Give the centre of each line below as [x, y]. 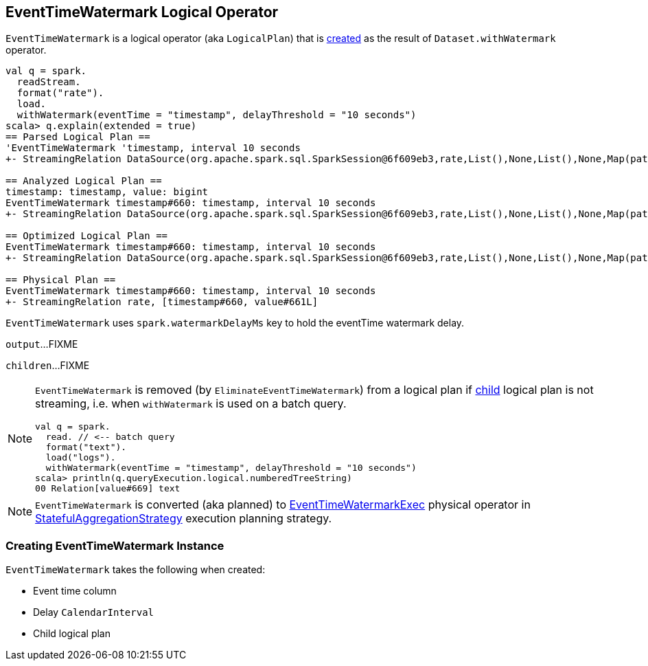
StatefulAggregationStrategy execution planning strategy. [184, 519]
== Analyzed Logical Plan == [84, 181]
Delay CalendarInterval [93, 612]
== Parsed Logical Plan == [78, 137]
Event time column [75, 591]
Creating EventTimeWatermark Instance [115, 545]
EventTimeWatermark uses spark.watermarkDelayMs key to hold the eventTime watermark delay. [235, 323]
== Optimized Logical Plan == [87, 236]
